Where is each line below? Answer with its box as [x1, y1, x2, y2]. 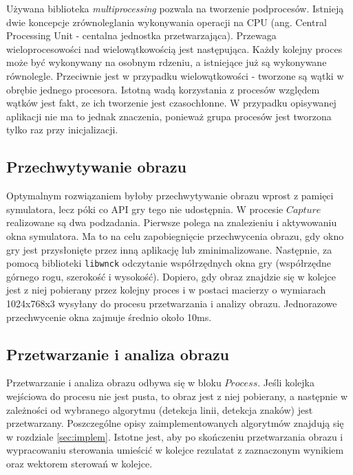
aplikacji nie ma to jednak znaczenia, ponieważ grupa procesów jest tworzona [6, 109, 332, 123]
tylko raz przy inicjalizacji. [6, 122, 118, 137]
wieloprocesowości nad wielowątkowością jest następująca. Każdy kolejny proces [6, 41, 343, 56]
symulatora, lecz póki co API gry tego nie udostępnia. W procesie [6, 201, 284, 216]
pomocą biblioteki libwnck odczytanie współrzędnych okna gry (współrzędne [6, 256, 332, 270]
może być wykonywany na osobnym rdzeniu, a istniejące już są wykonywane [6, 55, 327, 69]
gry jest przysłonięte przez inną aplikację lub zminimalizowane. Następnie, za [6, 242, 332, 256]
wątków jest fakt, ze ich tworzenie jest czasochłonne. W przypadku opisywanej [6, 96, 336, 110]
